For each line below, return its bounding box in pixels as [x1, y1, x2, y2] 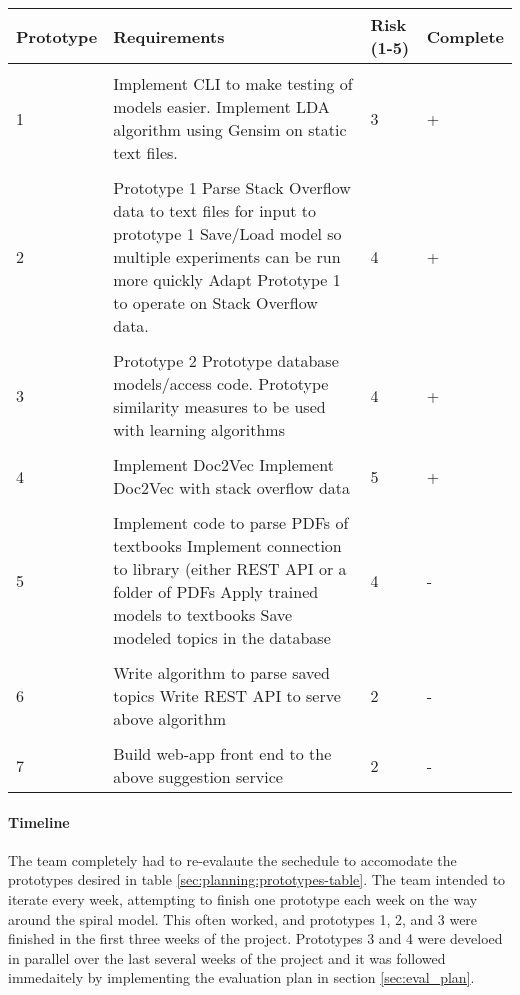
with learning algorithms [113, 418, 285, 441]
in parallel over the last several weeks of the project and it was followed [8, 947, 446, 968]
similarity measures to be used [113, 395, 326, 418]
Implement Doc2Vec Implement [113, 453, 334, 476]
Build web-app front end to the [113, 742, 332, 765]
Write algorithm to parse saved [113, 661, 330, 684]
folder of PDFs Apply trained [113, 580, 319, 603]
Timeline [8, 811, 70, 832]
